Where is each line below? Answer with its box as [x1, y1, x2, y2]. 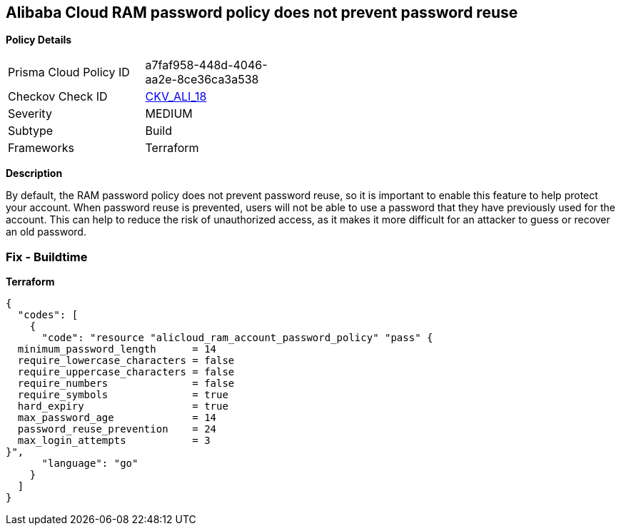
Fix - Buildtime [6, 249, 88, 264]
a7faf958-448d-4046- [145, 58, 268, 73]
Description [6, 167, 63, 180]
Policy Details [6, 34, 72, 46]
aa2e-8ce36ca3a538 [145, 72, 259, 87]
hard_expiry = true [17, 400, 228, 413]
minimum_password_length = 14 [17, 343, 217, 355]
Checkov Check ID [8, 89, 108, 104]
